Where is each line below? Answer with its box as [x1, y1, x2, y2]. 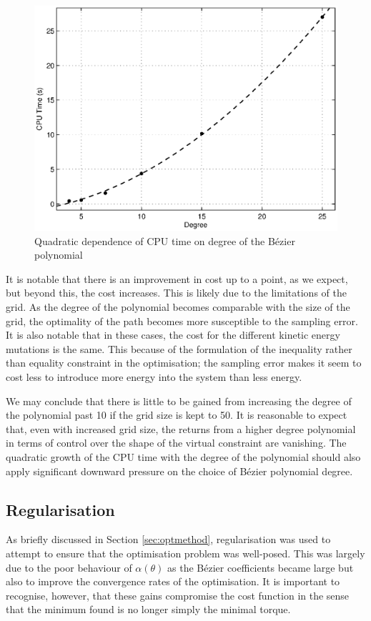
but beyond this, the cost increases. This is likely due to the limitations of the [6, 285, 347, 300]
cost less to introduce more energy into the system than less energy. [6, 369, 302, 384]
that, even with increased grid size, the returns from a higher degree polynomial [6, 421, 356, 436]
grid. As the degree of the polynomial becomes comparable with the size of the [6, 299, 350, 314]
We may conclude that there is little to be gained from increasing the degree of [6, 393, 352, 408]
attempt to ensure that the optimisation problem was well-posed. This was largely [6, 545, 365, 560]
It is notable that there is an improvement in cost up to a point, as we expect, [6, 271, 348, 286]
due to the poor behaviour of [6, 560, 132, 575]
